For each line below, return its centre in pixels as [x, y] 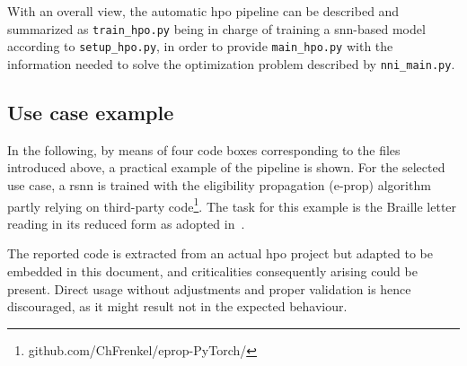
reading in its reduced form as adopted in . [126, 223]
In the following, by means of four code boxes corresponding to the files [204, 149]
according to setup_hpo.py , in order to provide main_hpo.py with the [200, 46]
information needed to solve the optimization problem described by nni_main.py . [231, 63]
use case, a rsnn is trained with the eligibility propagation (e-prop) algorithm [219, 184]
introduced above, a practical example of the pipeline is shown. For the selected [226, 167]
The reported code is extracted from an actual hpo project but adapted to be [220, 253]
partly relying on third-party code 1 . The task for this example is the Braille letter [232, 205]
